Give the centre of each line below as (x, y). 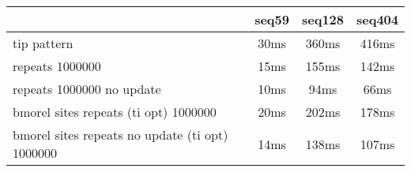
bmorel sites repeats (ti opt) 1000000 (115, 112)
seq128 (322, 19)
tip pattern (43, 43)
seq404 (377, 19)
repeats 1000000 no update (87, 89)
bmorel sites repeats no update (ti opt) (121, 135)
